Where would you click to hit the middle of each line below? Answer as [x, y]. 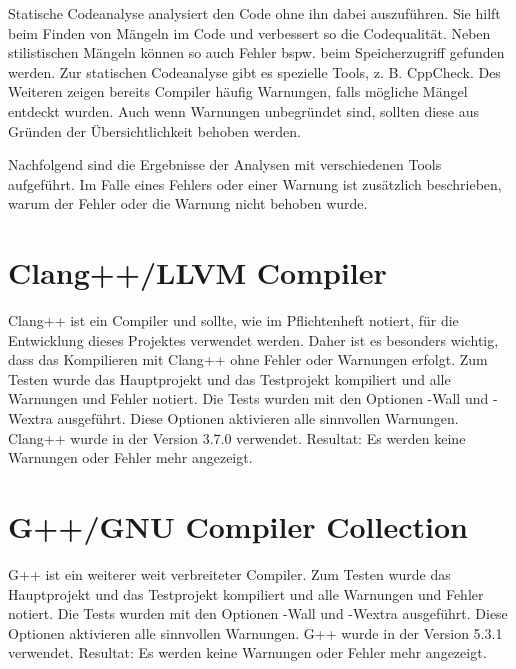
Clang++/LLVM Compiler [197, 272]
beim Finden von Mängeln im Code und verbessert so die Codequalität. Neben [249, 32]
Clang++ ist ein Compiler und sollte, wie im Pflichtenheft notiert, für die [233, 320]
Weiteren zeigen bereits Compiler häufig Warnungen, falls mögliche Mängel [238, 91]
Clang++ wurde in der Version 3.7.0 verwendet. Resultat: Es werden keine [237, 437]
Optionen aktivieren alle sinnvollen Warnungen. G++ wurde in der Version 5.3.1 [255, 632]
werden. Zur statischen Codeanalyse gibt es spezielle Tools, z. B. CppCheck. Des [254, 71]
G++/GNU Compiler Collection [238, 526]
